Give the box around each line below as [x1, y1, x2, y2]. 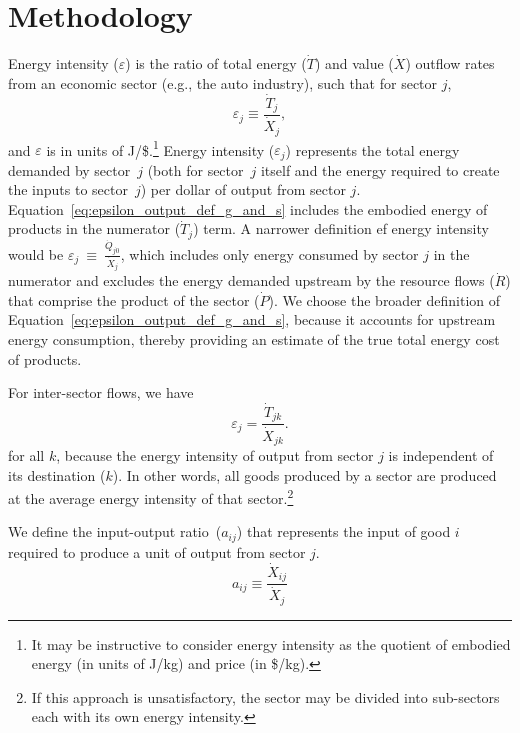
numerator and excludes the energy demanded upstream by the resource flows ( [8, 270, 495, 291]
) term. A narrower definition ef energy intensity [193, 218, 489, 239]
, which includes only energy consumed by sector [120, 243, 419, 264]
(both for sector [147, 159, 244, 180]
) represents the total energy [285, 139, 460, 160]
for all [8, 445, 45, 465]
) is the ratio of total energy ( [125, 53, 307, 74]
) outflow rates [405, 53, 495, 74]
